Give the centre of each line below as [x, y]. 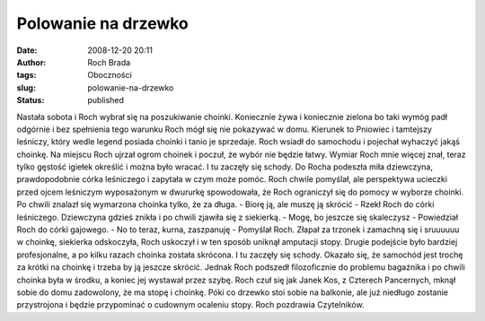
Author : [31, 62]
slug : [26, 87]
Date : [27, 50]
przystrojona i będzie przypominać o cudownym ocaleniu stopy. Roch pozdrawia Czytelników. [190, 305]
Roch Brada [109, 62]
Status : [31, 100]
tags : [26, 75]
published [106, 100]
